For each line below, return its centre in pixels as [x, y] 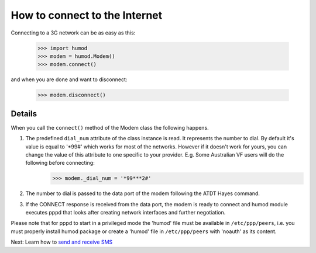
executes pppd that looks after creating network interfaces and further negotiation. [126, 213]
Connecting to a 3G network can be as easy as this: [73, 33]
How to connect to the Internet [87, 15]
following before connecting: [60, 163]
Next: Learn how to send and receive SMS [62, 242]
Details [24, 114]
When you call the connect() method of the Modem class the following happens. [110, 127]
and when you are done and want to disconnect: [69, 79]
